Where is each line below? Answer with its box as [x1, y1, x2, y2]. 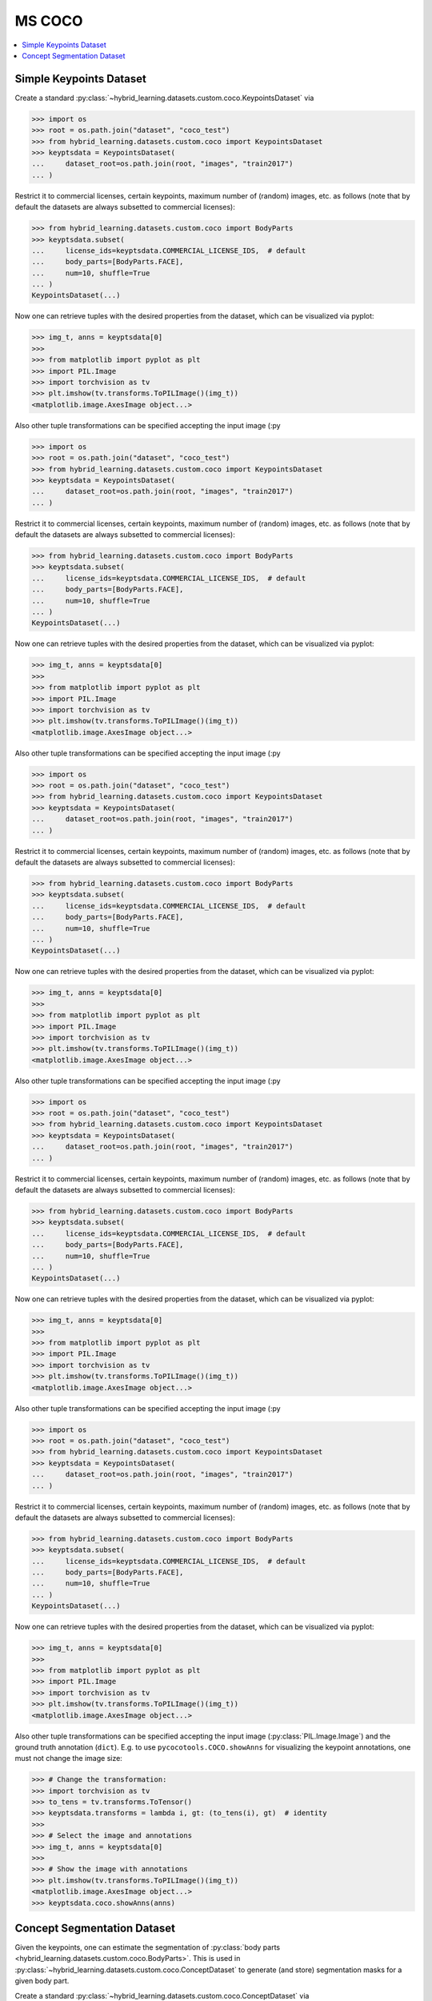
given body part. [14, 1976, 70, 1986]
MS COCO [14, 12, 83, 30]
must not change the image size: [14, 1754, 123, 1763]
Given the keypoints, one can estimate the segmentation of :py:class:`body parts [14, 1943, 280, 1952]
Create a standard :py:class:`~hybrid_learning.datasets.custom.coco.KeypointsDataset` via [14, 93, 314, 102]
